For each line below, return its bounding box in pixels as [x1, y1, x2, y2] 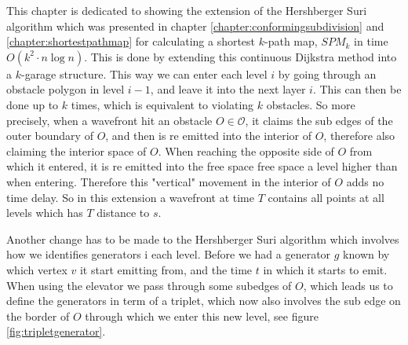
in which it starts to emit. [263, 261, 388, 277]
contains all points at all [268, 189, 384, 205]
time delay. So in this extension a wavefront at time [6, 189, 254, 205]
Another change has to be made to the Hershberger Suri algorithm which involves [6, 230, 399, 247]
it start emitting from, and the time [79, 261, 253, 277]
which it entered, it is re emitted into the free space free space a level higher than [6, 158, 398, 174]
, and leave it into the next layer [150, 81, 306, 97]
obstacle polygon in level [6, 81, 125, 97]
